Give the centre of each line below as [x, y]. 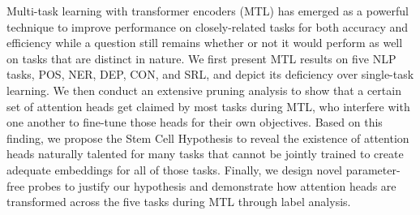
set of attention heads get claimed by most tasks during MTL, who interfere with [208, 106]
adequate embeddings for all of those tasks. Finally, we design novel [175, 169]
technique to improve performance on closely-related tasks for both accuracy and [208, 26]
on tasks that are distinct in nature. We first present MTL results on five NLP [201, 58]
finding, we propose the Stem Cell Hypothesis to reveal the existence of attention [208, 138]
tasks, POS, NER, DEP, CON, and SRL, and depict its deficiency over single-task [210, 74]
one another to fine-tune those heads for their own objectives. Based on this [195, 122]
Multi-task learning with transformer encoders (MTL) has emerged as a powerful [208, 11]
